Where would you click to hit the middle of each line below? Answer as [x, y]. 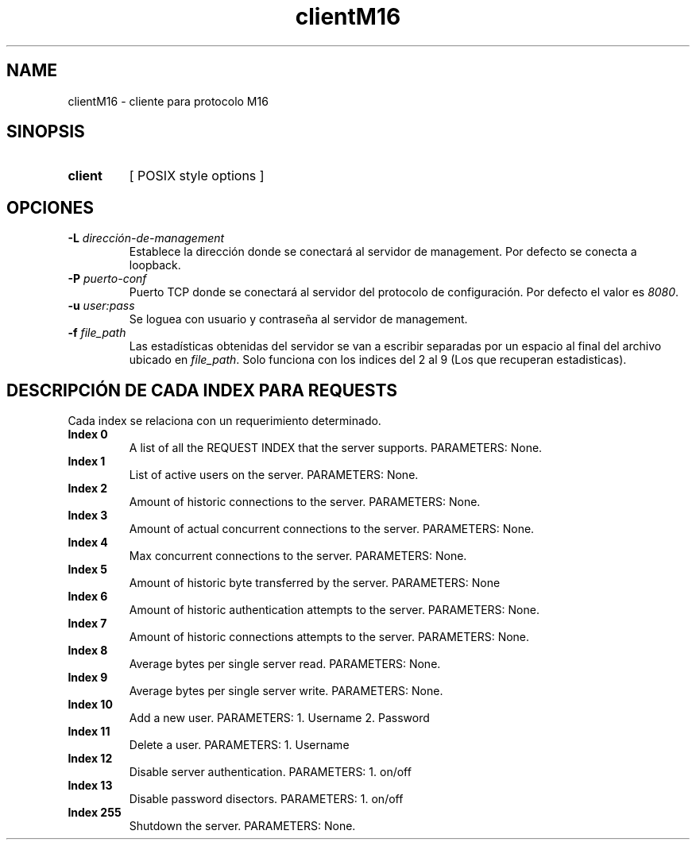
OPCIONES [50, 207]
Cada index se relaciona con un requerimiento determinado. [224, 421]
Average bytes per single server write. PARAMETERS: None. [286, 691]
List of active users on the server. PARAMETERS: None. [274, 475]
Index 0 [88, 435]
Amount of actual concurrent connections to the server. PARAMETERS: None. [332, 529]
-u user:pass [101, 306]
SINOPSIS [46, 132]
